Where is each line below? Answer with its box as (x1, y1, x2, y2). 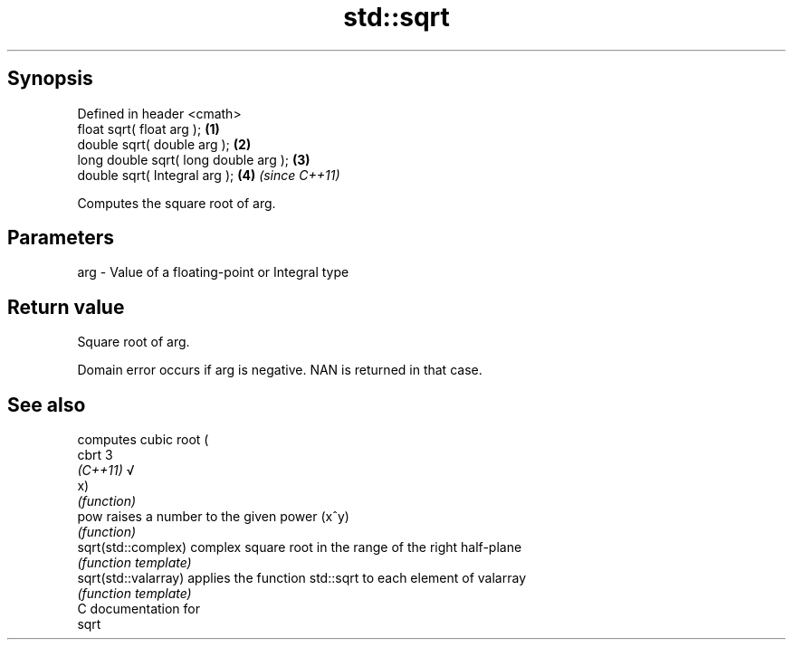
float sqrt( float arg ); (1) (77, 120, 220, 137)
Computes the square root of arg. (77, 195, 276, 211)
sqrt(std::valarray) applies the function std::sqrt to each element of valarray (77, 570, 527, 586)
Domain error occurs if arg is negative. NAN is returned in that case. (77, 362, 482, 378)
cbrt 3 (77, 447, 113, 463)
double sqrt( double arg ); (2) (77, 136, 252, 152)
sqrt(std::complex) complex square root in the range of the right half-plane (77, 539, 522, 556)
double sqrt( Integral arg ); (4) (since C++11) (77, 167, 340, 183)
